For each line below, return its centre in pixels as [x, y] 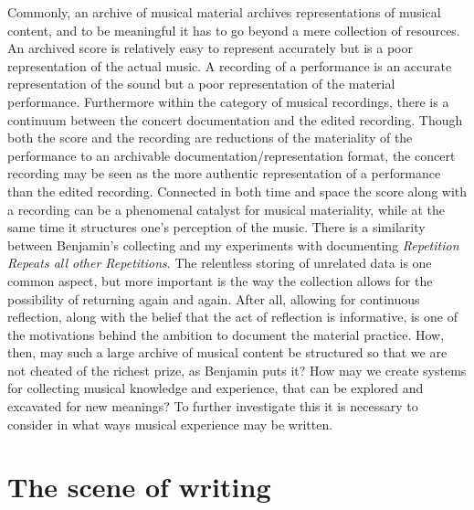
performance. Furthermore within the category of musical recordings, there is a [228, 101]
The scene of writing [139, 487]
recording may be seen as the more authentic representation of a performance [224, 173]
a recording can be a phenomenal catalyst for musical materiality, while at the [226, 209]
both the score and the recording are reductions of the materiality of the [210, 138]
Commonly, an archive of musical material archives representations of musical [224, 12]
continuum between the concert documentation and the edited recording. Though [235, 119]
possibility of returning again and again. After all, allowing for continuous [214, 298]
